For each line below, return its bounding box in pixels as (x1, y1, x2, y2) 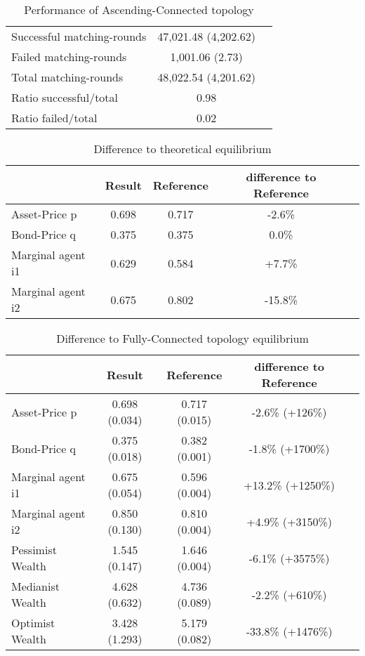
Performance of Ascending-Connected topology (24, 1, 254, 18)
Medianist (11, 578, 60, 594)
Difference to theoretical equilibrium (93, 140, 272, 157)
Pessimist (11, 542, 57, 558)
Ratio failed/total (11, 110, 98, 126)
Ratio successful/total (11, 89, 119, 105)
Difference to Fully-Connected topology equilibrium (56, 330, 309, 346)
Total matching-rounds (11, 69, 124, 85)
